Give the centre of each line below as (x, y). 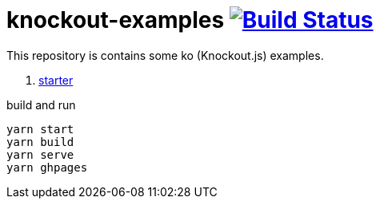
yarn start (40, 129)
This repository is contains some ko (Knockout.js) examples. (165, 55)
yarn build (40, 142)
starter (56, 80)
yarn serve (40, 154)
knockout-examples (116, 20)
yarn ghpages (47, 167)
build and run (41, 104)
